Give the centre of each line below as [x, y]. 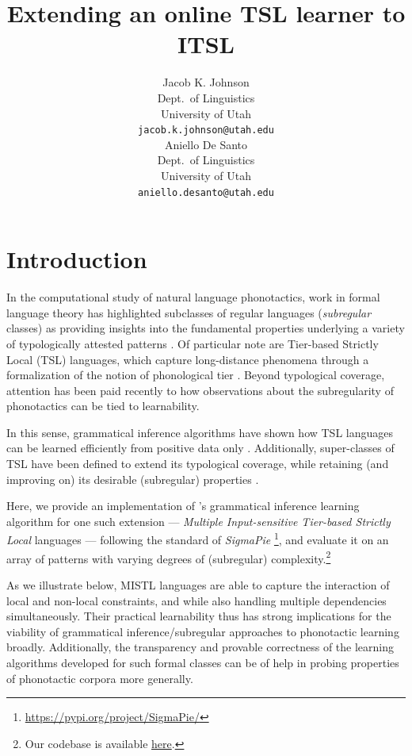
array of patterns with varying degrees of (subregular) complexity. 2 [169, 557]
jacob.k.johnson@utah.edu [206, 130]
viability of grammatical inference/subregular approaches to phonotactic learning [203, 631]
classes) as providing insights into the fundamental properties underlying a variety [206, 328]
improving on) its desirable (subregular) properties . [133, 479]
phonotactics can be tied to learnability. [103, 406]
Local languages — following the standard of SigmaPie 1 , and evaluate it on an [198, 539]
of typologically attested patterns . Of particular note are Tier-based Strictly [193, 343]
